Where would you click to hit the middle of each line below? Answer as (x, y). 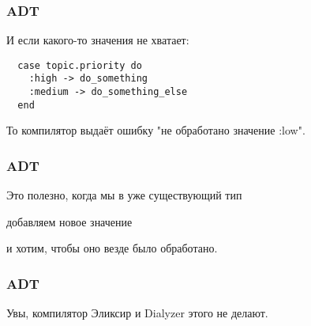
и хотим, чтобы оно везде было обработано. (112, 248)
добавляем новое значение (69, 221)
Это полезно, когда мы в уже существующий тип (124, 195)
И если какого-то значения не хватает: (98, 40)
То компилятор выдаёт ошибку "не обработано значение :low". (156, 130)
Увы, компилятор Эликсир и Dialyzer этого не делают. (137, 313)
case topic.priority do (80, 65)
